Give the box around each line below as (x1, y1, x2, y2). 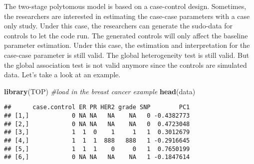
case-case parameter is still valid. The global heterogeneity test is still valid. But (4, 49, 250, 60)
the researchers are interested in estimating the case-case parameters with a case (4, 10, 250, 21)
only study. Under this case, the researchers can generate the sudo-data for (4, 20, 233, 31)
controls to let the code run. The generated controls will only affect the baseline (4, 30, 248, 40)
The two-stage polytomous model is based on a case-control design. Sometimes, (4, 1, 247, 11)
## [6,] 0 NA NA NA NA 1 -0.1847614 (4, 154, 190, 161)
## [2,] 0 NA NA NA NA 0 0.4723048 (4, 120, 190, 128)
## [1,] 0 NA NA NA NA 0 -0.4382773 (4, 112, 190, 119)
